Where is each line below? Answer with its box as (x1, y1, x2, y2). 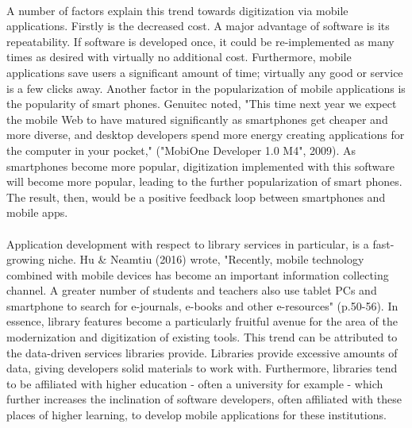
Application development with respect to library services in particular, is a (6, 235, 369, 252)
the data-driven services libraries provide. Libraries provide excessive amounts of (6, 344, 398, 361)
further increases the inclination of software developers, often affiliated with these (6, 391, 402, 407)
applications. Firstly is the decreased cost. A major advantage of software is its (6, 17, 390, 34)
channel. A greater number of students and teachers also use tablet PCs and (6, 282, 377, 299)
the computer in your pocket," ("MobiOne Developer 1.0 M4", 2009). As (6, 141, 356, 158)
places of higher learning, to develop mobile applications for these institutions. (6, 407, 387, 423)
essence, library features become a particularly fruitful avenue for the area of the (6, 313, 398, 330)
